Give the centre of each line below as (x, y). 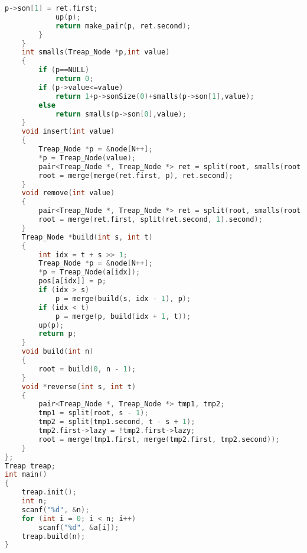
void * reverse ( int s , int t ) (79, 387)
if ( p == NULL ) (64, 70)
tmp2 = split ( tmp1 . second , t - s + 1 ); (117, 422)
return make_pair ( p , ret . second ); (123, 26)
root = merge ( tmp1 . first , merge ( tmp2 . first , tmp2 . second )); (159, 439)
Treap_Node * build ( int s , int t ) (87, 237)
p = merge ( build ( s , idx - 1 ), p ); (123, 298)
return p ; (58, 334)
